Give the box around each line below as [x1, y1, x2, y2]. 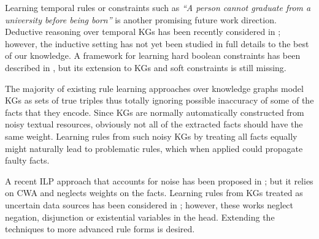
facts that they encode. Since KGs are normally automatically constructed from [5, 105, 304, 118]
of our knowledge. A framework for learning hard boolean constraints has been [5, 49, 301, 62]
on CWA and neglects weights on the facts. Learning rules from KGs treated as [5, 186, 303, 199]
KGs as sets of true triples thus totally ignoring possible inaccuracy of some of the [5, 94, 314, 107]
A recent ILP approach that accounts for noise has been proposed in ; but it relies [5, 174, 313, 187]
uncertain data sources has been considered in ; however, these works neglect [5, 198, 294, 211]
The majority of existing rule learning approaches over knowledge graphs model [5, 82, 304, 94]
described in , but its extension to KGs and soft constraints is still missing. [5, 61, 286, 74]
